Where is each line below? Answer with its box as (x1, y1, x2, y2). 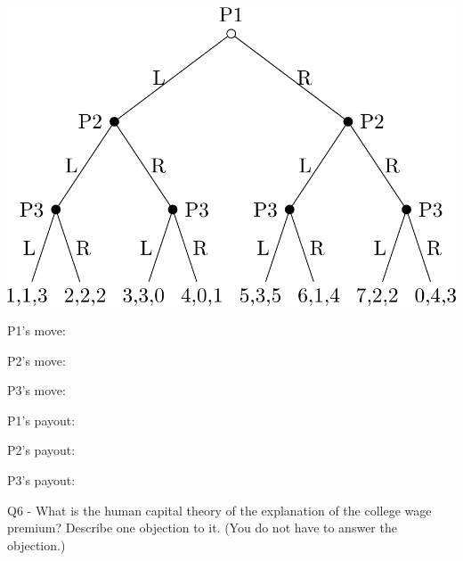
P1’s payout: (7, 410, 76, 429)
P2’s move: (7, 351, 66, 369)
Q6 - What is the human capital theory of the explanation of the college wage (7, 500, 432, 519)
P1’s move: (7, 321, 66, 340)
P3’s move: (7, 381, 66, 400)
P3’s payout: (7, 471, 76, 490)
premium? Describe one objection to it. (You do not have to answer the (7, 518, 397, 537)
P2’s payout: (7, 441, 76, 459)
